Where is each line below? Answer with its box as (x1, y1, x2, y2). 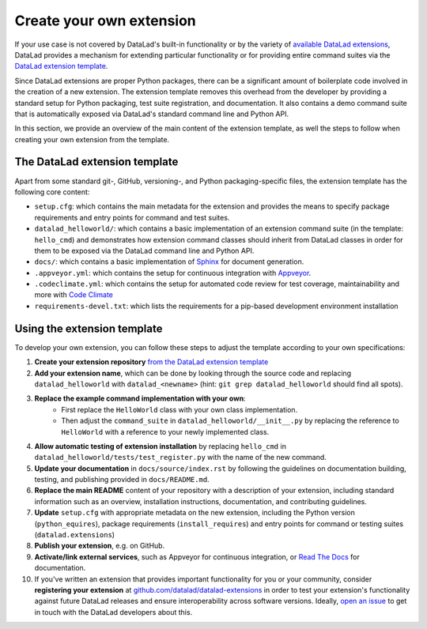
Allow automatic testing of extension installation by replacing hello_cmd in (34, 441, 286, 450)
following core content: (14, 186, 90, 197)
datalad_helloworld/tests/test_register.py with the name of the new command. (34, 453, 327, 462)
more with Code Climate (34, 290, 114, 299)
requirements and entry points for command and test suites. (34, 213, 230, 222)
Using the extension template (14, 322, 163, 335)
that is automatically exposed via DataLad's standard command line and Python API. (14, 109, 289, 119)
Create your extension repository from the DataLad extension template (34, 357, 269, 367)
